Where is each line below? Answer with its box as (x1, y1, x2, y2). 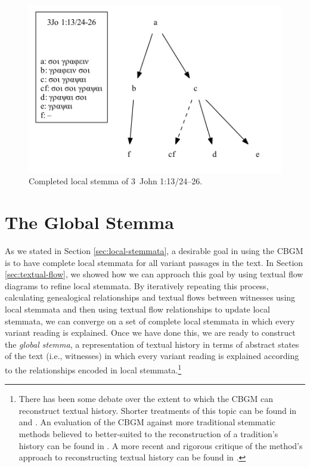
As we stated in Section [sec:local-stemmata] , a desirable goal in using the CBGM (5, 245, 303, 257)
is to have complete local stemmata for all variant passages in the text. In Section (5, 256, 303, 268)
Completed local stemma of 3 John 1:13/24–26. (29, 175, 203, 187)
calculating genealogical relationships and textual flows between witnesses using (5, 291, 296, 304)
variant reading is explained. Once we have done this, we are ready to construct (5, 326, 296, 339)
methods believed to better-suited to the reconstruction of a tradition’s (18, 427, 278, 440)
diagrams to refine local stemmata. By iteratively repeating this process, (5, 279, 269, 292)
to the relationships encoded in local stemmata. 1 (5, 361, 182, 376)
